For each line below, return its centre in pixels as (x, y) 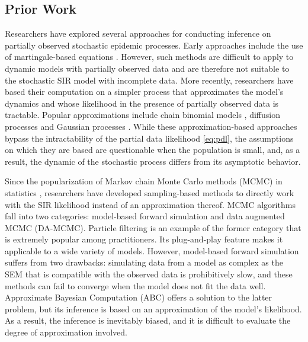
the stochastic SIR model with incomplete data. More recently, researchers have (149, 80)
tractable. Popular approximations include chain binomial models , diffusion (142, 115)
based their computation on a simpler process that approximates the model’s (144, 92)
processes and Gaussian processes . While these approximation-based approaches (151, 126)
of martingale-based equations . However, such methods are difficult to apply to (149, 57)
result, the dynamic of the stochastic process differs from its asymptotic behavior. (153, 161)
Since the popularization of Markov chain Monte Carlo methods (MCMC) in (144, 181)
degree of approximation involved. (66, 332)
